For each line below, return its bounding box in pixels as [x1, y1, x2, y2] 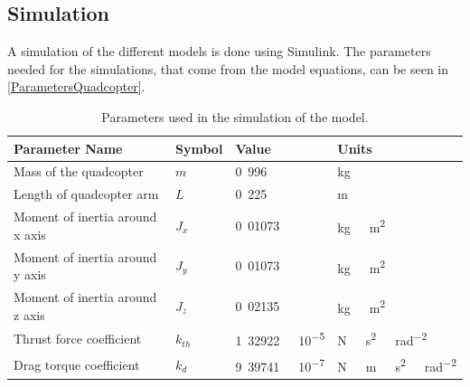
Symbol [175, 138, 223, 157]
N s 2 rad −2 [337, 328, 428, 350]
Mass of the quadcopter [14, 162, 144, 181]
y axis [14, 265, 46, 284]
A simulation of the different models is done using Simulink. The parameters [7, 42, 431, 61]
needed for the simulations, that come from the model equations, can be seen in [7, 59, 449, 78]
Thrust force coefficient [14, 329, 142, 348]
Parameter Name [14, 138, 123, 157]
